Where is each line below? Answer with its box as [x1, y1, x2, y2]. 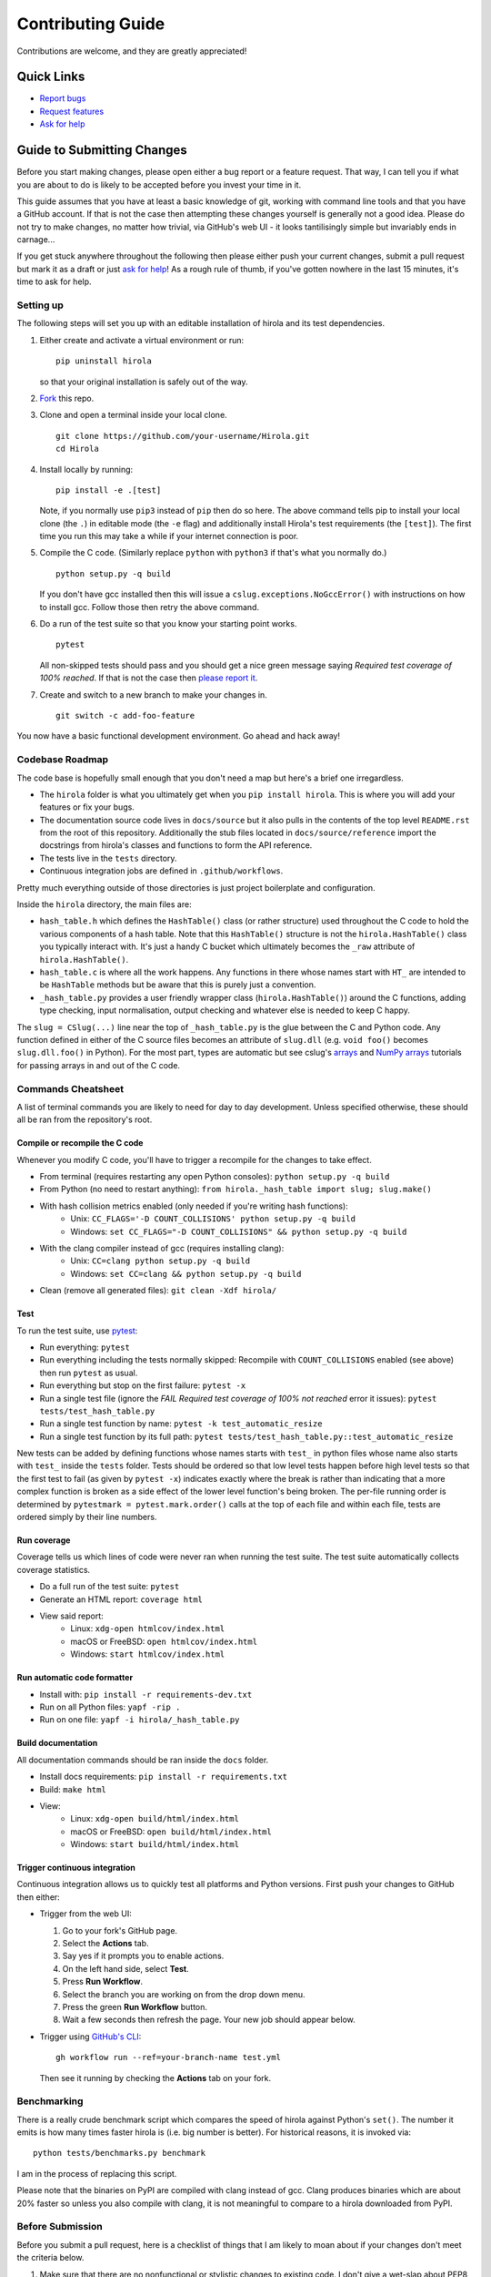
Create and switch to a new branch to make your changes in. [39, 689, 267, 700]
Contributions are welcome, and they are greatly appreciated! [16, 46, 247, 56]
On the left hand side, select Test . [62, 1963, 190, 1974]
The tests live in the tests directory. [39, 853, 177, 863]
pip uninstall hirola [55, 356, 152, 366]
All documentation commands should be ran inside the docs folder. [16, 1754, 269, 1765]
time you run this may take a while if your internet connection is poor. [39, 531, 299, 542]
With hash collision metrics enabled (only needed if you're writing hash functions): [39, 1200, 349, 1211]
